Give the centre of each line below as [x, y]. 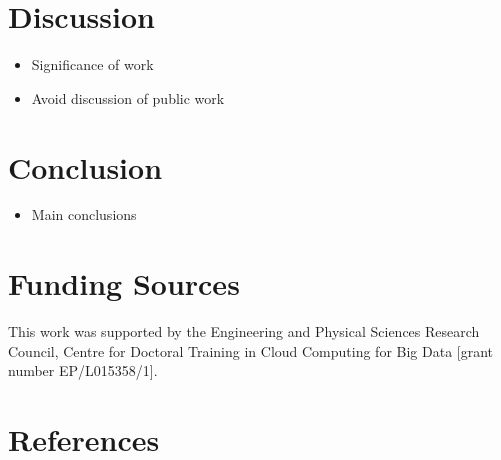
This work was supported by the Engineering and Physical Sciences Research [244, 331]
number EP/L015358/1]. [83, 370]
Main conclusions [84, 214]
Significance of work [92, 64]
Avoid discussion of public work [128, 97]
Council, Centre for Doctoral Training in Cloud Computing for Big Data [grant [251, 350]
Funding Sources [124, 283]
